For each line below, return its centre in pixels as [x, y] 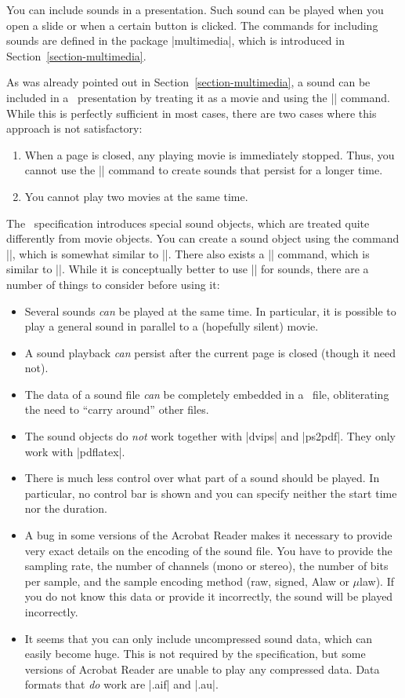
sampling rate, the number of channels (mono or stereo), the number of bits [206, 566]
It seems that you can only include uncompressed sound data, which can [199, 638]
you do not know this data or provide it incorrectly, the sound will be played [209, 596]
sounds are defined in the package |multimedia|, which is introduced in [175, 40]
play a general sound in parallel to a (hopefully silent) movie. [172, 326]
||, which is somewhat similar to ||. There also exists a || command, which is [188, 253]
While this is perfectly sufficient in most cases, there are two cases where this [192, 113]
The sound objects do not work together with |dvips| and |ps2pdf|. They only [210, 436]
